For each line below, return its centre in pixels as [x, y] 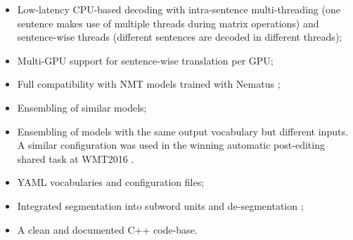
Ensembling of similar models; [82, 107]
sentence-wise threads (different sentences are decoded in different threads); [180, 37]
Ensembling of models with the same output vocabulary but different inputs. [182, 131]
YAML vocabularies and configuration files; [111, 182]
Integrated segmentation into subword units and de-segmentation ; [160, 205]
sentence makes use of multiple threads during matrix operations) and [168, 23]
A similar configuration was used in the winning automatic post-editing [171, 145]
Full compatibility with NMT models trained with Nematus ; [149, 84]
